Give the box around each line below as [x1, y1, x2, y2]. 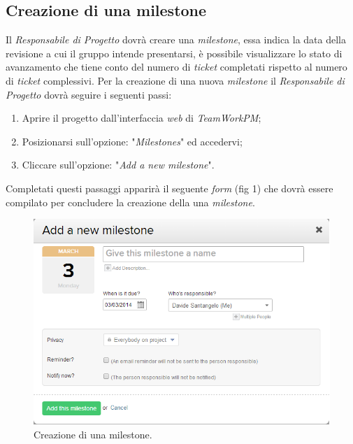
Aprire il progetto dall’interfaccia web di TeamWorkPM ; [22, 110, 261, 125]
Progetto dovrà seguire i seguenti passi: [6, 87, 172, 101]
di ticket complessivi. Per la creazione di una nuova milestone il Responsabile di [6, 73, 345, 87]
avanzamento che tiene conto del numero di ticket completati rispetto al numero [6, 59, 347, 74]
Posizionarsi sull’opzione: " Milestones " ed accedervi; [22, 134, 243, 148]
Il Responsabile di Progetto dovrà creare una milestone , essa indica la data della [6, 32, 346, 47]
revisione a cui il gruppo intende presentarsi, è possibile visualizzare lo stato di [6, 45, 343, 60]
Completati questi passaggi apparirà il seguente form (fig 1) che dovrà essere [6, 180, 333, 195]
